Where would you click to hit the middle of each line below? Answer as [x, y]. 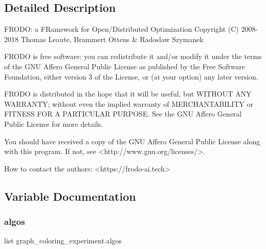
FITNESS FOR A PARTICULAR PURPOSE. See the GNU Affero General [123, 114]
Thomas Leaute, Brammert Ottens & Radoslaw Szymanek [112, 39]
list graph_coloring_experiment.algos [63, 241]
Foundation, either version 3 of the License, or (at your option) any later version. [131, 76]
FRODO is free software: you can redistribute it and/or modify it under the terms [133, 56]
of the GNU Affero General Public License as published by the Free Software [125, 66]
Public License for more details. [54, 123]
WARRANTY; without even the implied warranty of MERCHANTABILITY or [129, 103]
